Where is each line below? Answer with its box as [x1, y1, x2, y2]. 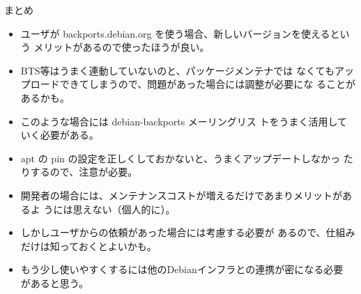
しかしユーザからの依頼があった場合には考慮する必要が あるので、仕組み [20, 225, 355, 240]
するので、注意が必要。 [30, 164, 138, 179]
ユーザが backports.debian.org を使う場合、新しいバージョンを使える [20, 26, 330, 40]
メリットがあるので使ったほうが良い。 [33, 40, 210, 54]
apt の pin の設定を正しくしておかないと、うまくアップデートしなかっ [20, 150, 341, 165]
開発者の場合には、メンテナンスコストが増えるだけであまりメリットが [20, 187, 342, 202]
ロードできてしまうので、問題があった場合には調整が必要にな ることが [30, 77, 355, 91]
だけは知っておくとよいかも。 [20, 238, 157, 253]
